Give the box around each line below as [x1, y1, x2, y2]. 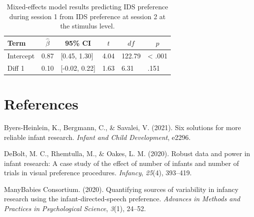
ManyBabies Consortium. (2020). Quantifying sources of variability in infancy [4, 184, 239, 194]
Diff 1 [7, 62, 25, 73]
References [4, 93, 79, 113]
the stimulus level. [60, 21, 115, 31]
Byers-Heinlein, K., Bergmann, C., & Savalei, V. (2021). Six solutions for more [4, 122, 241, 132]
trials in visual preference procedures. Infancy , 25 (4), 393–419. [4, 167, 192, 178]
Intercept [7, 50, 35, 60]
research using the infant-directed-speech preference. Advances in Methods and [4, 193, 240, 204]
